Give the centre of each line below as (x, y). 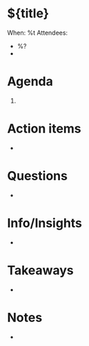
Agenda (30, 81)
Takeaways (40, 270)
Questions (37, 176)
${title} (28, 14)
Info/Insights (45, 223)
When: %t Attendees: (37, 33)
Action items (44, 129)
